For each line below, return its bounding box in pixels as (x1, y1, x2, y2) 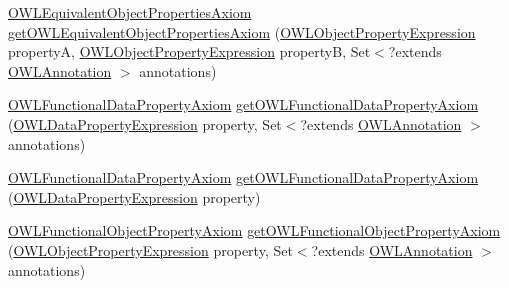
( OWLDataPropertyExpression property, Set (8, 113, 282, 134)
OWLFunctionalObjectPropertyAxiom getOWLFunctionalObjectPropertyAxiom (8, 220, 501, 241)
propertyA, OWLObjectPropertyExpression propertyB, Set (8, 41, 371, 62)
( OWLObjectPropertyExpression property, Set (8, 239, 293, 260)
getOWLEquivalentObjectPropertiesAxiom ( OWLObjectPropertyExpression (8, 21, 476, 42)
